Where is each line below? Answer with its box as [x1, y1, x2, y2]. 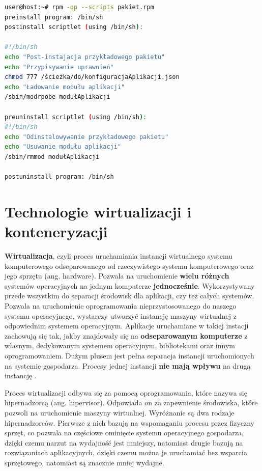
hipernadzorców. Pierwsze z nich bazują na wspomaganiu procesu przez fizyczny [5, 417, 254, 428]
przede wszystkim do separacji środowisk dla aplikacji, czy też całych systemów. [5, 290, 254, 301]
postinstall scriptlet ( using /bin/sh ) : [5, 23, 143, 31]
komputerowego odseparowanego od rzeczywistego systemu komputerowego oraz [5, 260, 254, 271]
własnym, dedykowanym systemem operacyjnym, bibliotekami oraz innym [5, 340, 235, 351]
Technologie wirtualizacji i [5, 201, 192, 221]
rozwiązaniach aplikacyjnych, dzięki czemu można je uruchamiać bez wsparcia [5, 447, 247, 458]
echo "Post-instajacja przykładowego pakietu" [5, 53, 165, 61]
